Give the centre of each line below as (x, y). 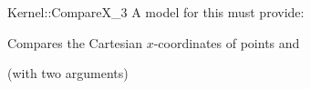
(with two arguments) (68, 73)
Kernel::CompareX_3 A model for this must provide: (156, 12)
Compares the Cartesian (75, 42)
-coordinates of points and (227, 42)
